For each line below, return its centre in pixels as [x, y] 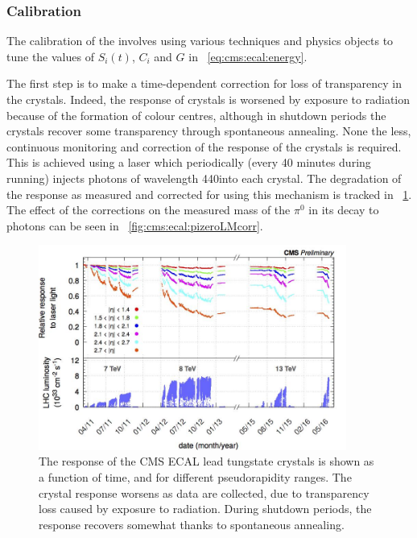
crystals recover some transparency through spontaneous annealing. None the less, [209, 131]
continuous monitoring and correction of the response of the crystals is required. [204, 146]
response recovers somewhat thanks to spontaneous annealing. [192, 524]
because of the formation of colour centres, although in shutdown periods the [196, 115]
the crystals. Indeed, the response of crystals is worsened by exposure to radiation [208, 99]
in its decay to [344, 210]
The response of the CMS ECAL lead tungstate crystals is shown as [206, 461]
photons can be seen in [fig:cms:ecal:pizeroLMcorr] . [135, 225]
